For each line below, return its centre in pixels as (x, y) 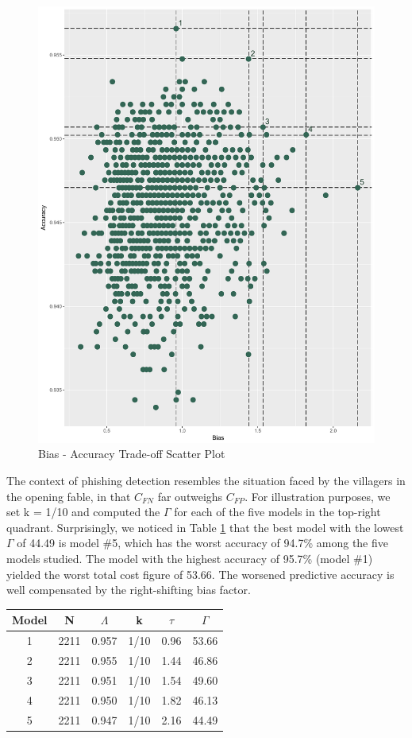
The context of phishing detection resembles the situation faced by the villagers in (206, 481)
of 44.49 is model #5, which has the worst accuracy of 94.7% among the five (202, 543)
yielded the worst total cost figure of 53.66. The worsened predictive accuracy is (200, 574)
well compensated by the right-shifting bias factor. (129, 590)
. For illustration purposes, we (318, 496)
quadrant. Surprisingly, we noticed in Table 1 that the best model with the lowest (205, 527)
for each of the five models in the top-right (277, 512)
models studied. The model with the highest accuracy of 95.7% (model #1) (190, 559)
